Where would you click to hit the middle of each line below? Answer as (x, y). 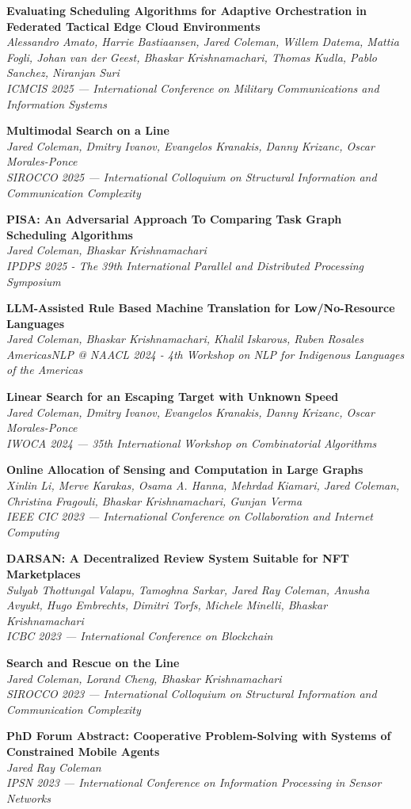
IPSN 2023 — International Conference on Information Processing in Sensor (194, 782)
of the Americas (45, 370)
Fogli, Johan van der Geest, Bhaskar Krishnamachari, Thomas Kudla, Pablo (192, 57)
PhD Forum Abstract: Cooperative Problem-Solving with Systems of (199, 736)
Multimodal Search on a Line (88, 130)
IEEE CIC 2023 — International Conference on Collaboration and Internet (190, 516)
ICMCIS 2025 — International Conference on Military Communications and (193, 88)
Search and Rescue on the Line (93, 662)
